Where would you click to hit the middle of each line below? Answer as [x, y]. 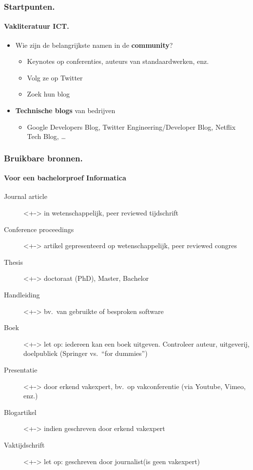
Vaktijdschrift [24, 444]
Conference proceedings [39, 229]
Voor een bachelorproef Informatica [65, 178]
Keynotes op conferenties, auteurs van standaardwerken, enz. [118, 61]
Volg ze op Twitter [55, 77]
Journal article [26, 196]
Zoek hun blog [49, 94]
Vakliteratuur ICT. [37, 26]
